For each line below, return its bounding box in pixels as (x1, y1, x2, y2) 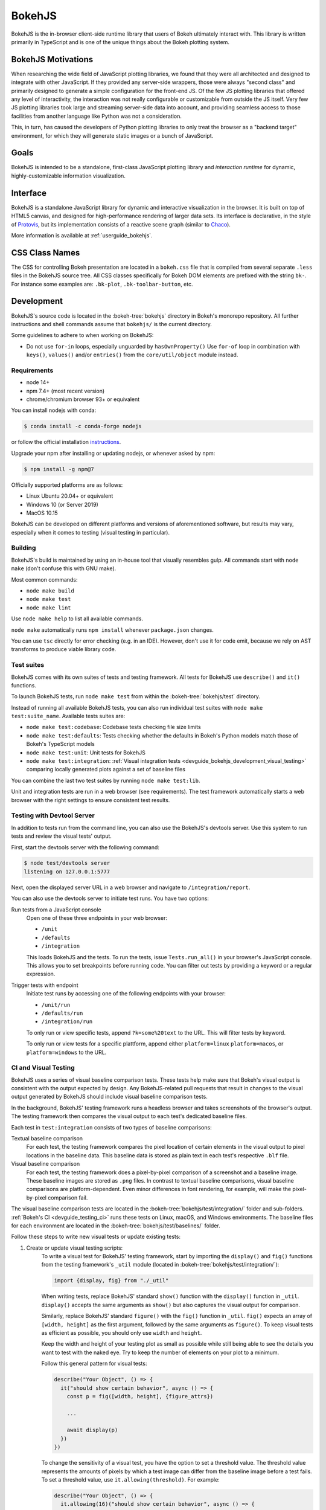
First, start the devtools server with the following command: (11, 843, 160, 851)
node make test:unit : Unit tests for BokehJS (26, 749, 146, 756)
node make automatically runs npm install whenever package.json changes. (11, 626, 214, 634)
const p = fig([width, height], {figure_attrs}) (66, 1393, 214, 1399)
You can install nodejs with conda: (11, 406, 97, 414)
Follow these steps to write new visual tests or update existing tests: (11, 1233, 181, 1241)
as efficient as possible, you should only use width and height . (41, 1329, 202, 1336)
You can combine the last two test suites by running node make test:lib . (11, 777, 200, 784)
